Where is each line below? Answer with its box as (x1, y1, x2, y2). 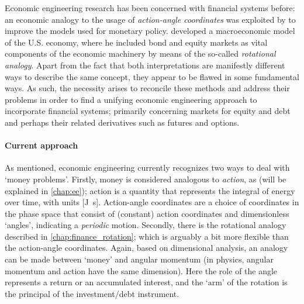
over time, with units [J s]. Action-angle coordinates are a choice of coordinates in (5, 196, 299, 208)
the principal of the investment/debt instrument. (5, 287, 179, 299)
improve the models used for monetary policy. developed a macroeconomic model (5, 25, 295, 37)
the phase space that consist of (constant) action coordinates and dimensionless (5, 207, 289, 219)
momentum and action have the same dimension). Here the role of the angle (5, 264, 278, 277)
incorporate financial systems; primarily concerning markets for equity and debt (5, 105, 291, 117)
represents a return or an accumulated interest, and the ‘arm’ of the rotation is (5, 276, 288, 288)
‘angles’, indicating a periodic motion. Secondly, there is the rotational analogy (5, 219, 286, 231)
